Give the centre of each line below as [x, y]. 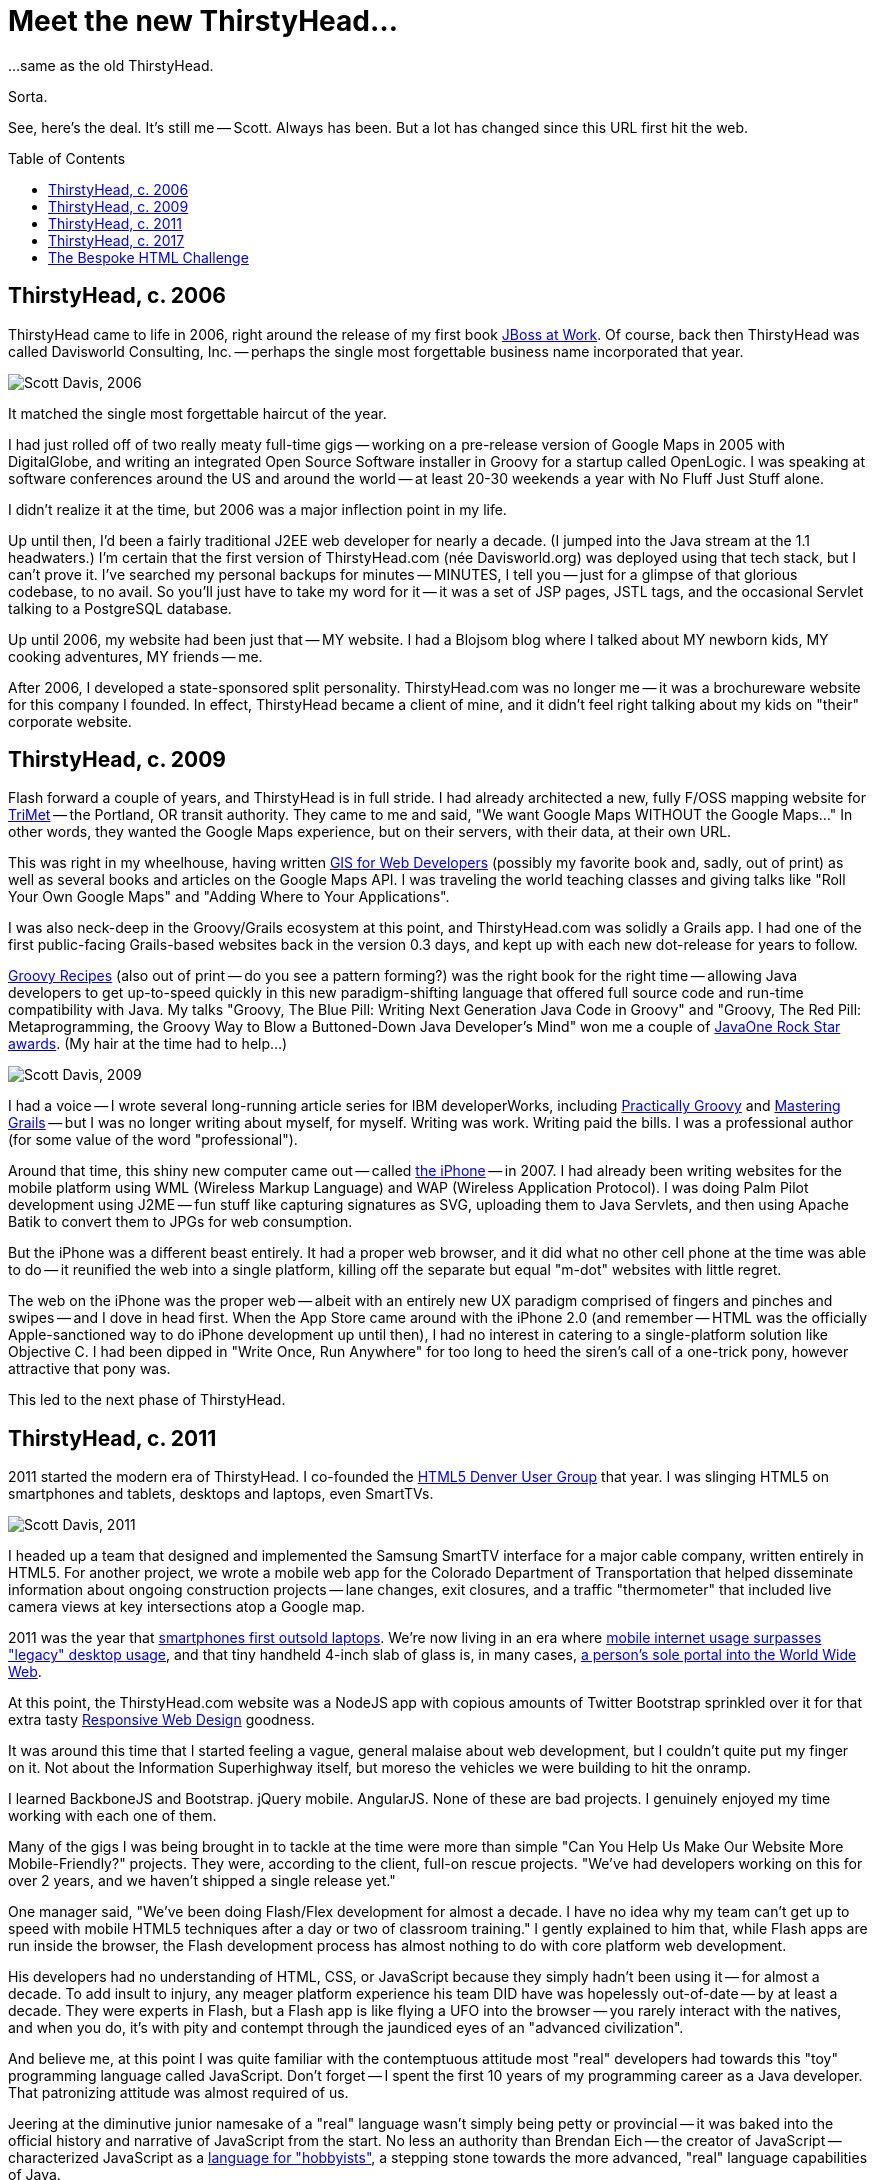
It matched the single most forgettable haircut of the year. [197, 413]
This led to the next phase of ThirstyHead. [147, 1400]
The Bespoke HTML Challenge [148, 257]
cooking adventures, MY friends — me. [135, 656]
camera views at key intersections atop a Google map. [186, 1607]
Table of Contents [67, 158]
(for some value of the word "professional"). [153, 1140]
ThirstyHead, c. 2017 [116, 240]
